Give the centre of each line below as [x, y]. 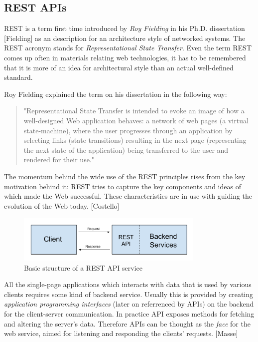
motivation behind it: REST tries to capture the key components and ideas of [123, 186]
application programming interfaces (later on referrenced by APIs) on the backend [129, 304]
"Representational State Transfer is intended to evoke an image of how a [134, 111]
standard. [18, 77]
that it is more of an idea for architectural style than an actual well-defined [119, 67]
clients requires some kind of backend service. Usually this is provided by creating [129, 294]
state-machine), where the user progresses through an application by [128, 130]
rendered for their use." [59, 160]
